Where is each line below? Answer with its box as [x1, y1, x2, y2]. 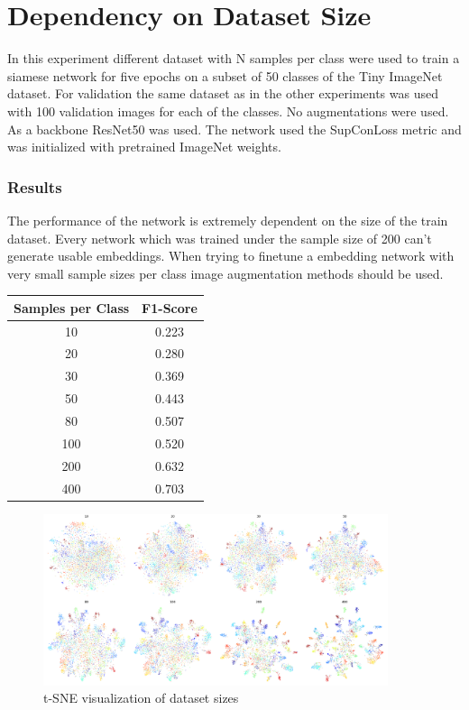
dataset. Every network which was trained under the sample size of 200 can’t [7, 228, 432, 247]
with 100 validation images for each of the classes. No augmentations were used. [7, 101, 449, 120]
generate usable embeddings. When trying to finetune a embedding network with [7, 246, 455, 265]
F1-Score [142, 298, 198, 317]
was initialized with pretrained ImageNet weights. [7, 137, 281, 156]
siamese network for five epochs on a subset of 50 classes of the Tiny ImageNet [7, 66, 443, 85]
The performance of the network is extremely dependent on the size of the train [7, 210, 448, 229]
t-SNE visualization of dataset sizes [43, 688, 239, 707]
